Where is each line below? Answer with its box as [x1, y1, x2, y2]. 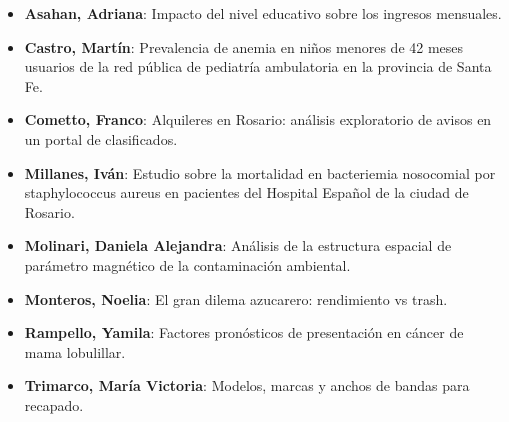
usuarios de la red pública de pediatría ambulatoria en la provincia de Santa [24, 56, 492, 77]
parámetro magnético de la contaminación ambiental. [24, 254, 351, 275]
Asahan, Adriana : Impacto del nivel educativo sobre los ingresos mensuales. [24, 3, 502, 23]
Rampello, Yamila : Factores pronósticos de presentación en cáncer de [24, 322, 464, 343]
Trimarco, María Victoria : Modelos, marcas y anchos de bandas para [24, 375, 470, 396]
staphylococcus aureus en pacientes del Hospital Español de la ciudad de [24, 182, 469, 203]
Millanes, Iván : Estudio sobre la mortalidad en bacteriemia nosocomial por [24, 162, 496, 183]
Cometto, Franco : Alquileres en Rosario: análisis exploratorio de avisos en [24, 109, 492, 130]
